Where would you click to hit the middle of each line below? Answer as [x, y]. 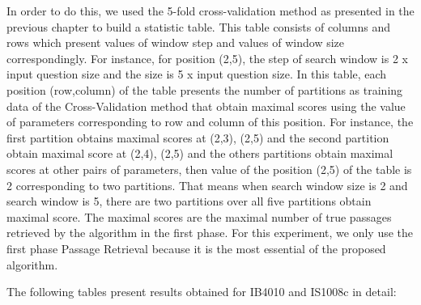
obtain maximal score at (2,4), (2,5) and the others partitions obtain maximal [200, 153]
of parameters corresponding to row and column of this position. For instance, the [210, 122]
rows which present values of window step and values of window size [175, 42]
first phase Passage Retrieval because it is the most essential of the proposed [196, 248]
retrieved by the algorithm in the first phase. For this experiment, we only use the [210, 233]
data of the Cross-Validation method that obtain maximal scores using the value [206, 106]
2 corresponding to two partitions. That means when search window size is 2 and [207, 185]
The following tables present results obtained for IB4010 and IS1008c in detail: [202, 292]
